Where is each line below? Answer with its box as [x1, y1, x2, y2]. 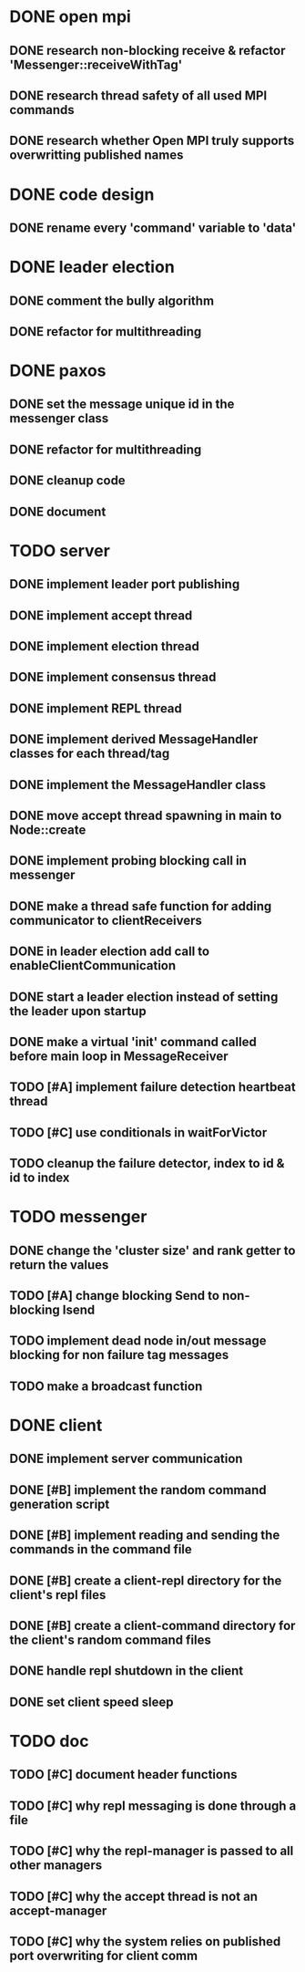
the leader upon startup [9, 1003, 147, 1019]
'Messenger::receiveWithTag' [9, 57, 183, 72]
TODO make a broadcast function [9, 1378, 203, 1394]
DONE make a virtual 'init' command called [9, 1033, 257, 1050]
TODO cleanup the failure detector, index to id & [9, 1156, 285, 1171]
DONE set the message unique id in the [9, 397, 235, 412]
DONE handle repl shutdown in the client [9, 1663, 244, 1679]
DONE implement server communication [9, 1451, 243, 1467]
